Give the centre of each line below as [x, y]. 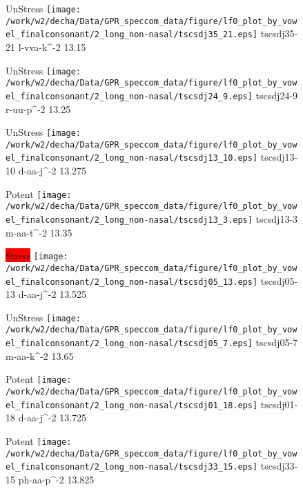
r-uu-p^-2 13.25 [38, 109]
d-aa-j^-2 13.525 [52, 294]
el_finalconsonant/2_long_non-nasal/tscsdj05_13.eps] [132, 282]
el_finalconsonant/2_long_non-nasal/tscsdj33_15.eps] [132, 467]
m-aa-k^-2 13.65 [40, 355]
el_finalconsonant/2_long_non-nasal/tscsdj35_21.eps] [132, 35]
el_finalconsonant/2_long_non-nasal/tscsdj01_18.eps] [132, 405]
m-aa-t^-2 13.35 [39, 232]
